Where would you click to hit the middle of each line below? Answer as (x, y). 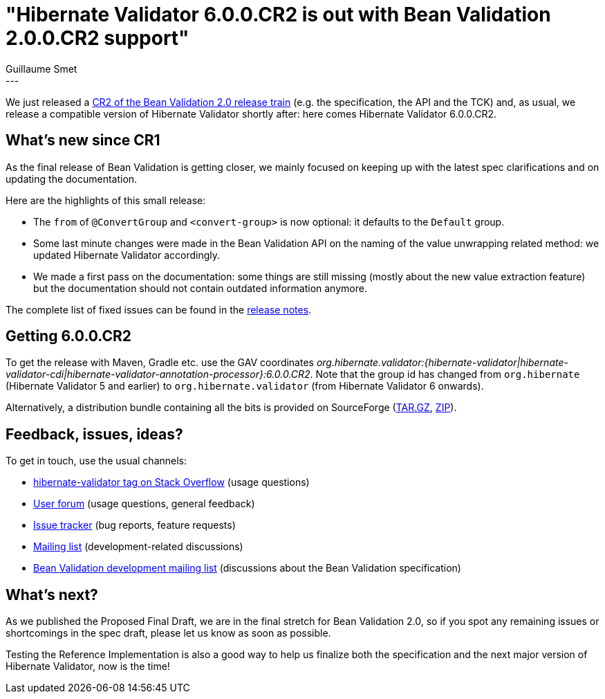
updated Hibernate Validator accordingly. (127, 255)
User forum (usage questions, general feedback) (144, 504)
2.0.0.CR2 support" (97, 38)
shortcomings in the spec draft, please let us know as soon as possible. (168, 633)
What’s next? (52, 594)
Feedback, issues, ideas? (94, 434)
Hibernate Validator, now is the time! (88, 666)
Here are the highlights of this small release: (106, 200)
